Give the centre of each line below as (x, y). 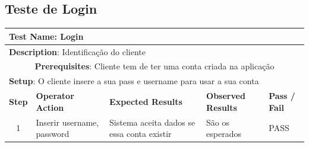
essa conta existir (141, 134)
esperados (224, 134)
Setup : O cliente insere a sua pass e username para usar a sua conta (134, 81)
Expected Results (146, 101)
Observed (226, 96)
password (53, 134)
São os (218, 122)
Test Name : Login (46, 36)
